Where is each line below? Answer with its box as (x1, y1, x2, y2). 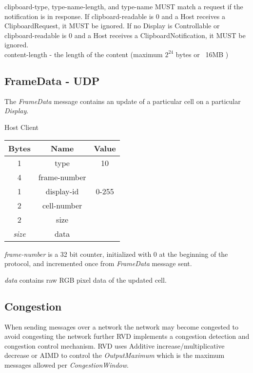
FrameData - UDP (4, 73, 100, 88)
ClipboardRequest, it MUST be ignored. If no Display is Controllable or (4, 21, 220, 31)
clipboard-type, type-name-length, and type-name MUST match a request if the (4, 1, 243, 11)
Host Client (4, 122, 39, 132)
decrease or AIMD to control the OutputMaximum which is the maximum (4, 350, 225, 360)
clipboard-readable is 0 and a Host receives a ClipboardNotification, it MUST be (4, 30, 246, 40)
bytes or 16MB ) (175, 49, 229, 59)
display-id (45, 185, 79, 197)
